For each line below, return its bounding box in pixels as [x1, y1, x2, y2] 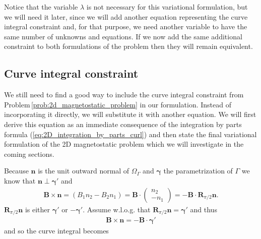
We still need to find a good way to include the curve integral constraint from [4, 89, 244, 100]
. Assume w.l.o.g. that [83, 204, 151, 214]
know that [4, 175, 36, 186]
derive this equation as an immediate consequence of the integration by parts [4, 118, 242, 129]
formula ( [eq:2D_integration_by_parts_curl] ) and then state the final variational [4, 129, 257, 139]
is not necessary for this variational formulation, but [86, 2, 248, 12]
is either [25, 204, 50, 214]
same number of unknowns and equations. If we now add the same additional [4, 31, 242, 41]
